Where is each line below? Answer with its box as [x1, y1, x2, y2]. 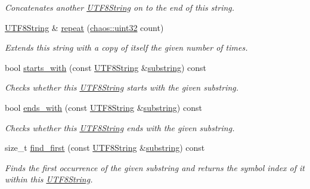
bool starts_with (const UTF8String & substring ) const [5, 61, 207, 73]
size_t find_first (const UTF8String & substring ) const [5, 141, 205, 154]
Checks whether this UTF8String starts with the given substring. [5, 81, 239, 94]
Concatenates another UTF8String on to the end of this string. [5, 1, 235, 13]
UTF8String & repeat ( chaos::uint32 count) [5, 21, 164, 33]
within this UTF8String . [5, 173, 93, 185]
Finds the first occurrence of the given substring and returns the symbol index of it [5, 161, 305, 173]
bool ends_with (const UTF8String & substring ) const [5, 101, 202, 113]
